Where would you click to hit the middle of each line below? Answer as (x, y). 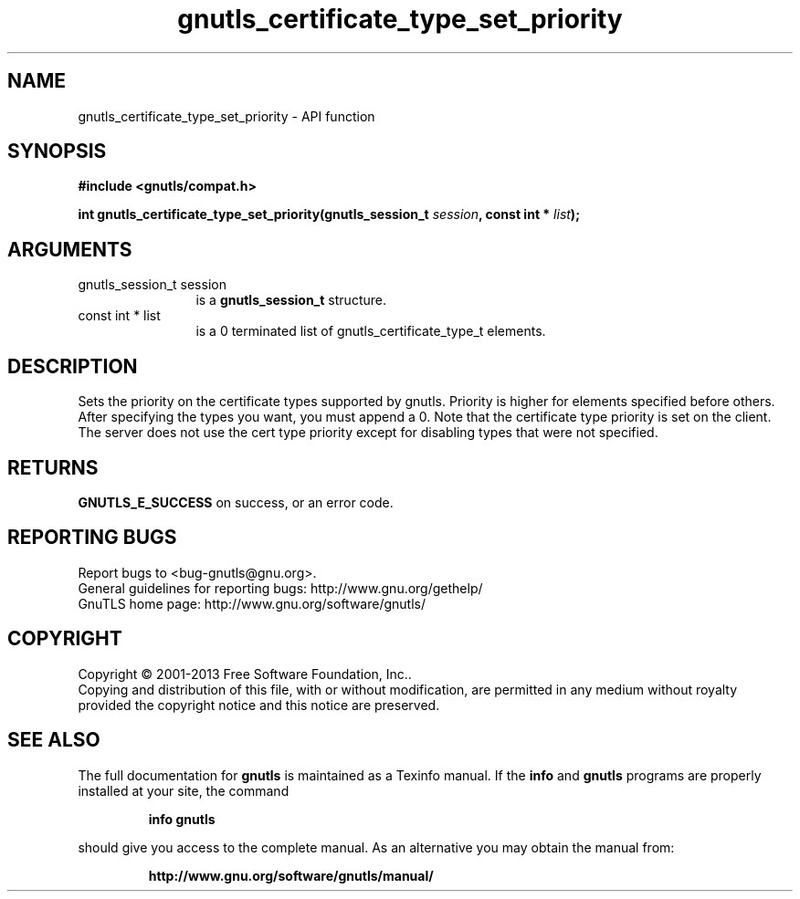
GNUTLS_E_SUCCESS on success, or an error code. (236, 502)
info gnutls (182, 819)
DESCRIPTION (73, 366)
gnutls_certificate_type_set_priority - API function (226, 116)
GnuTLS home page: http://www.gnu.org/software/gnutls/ (252, 603)
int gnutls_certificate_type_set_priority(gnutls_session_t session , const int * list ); (329, 214)
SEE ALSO (54, 740)
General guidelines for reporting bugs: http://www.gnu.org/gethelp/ (280, 588)
